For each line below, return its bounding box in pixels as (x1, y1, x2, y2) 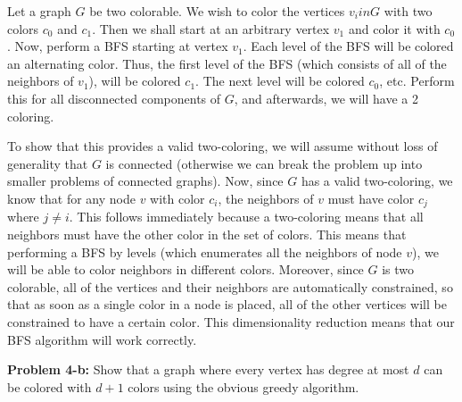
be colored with (7, 377, 92, 396)
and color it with (348, 19, 441, 38)
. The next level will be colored (195, 71, 365, 90)
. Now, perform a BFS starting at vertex (7, 37, 228, 55)
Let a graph (7, 2, 71, 20)
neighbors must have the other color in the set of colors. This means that (7, 224, 407, 243)
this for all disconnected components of (7, 88, 221, 107)
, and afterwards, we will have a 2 (234, 88, 418, 107)
